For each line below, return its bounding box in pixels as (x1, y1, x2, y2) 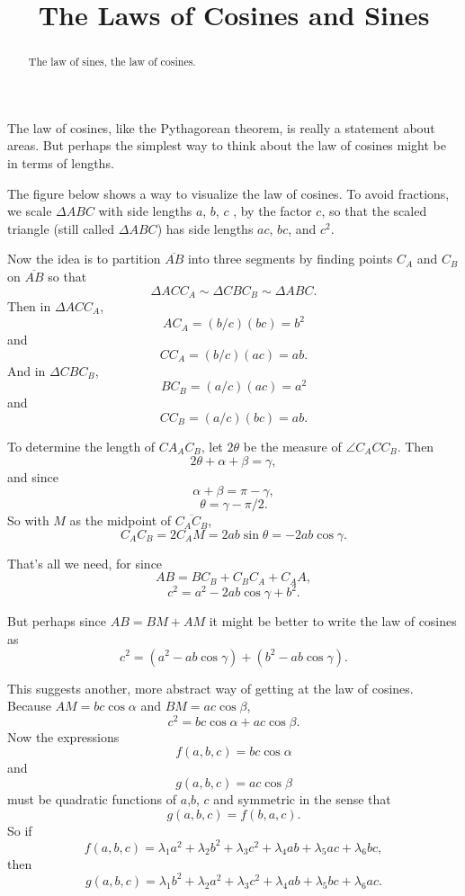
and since (7, 467, 58, 486)
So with (7, 511, 49, 530)
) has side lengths (156, 219, 254, 237)
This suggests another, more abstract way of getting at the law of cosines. (7, 678, 414, 697)
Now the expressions (7, 727, 120, 746)
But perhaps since (7, 612, 107, 631)
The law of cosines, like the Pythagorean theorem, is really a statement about (7, 118, 435, 137)
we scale (7, 202, 52, 220)
